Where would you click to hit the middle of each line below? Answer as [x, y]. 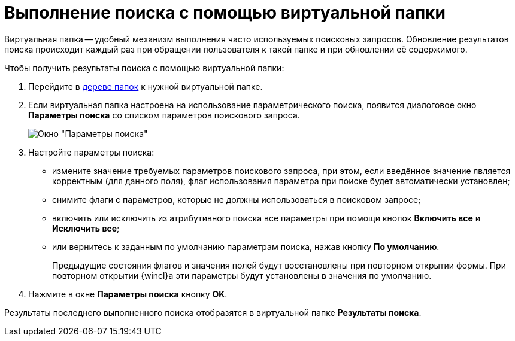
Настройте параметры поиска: [91, 152]
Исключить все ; [86, 228]
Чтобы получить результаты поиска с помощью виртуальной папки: [144, 68]
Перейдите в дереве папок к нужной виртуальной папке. [146, 86]
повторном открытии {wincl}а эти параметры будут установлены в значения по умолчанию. [242, 275]
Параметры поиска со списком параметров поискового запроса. [164, 115]
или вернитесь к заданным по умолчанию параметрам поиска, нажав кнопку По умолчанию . [246, 246]
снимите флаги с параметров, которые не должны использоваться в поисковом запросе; [237, 199]
